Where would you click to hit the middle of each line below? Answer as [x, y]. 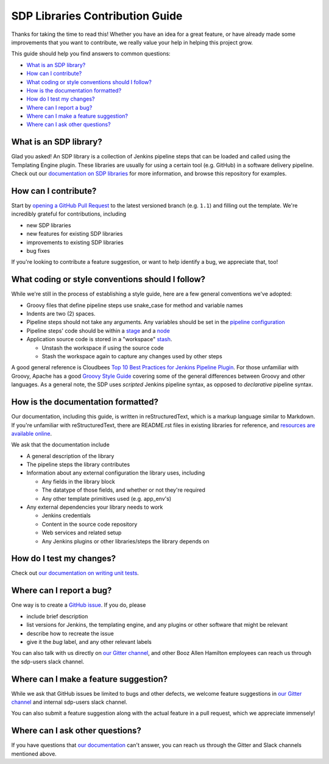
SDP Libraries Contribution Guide [97, 16]
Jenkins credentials [66, 515]
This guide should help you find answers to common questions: [91, 54]
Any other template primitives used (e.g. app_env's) [107, 498]
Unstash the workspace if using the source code [103, 348]
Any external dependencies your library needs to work [95, 507]
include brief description [57, 616]
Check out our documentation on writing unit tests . [75, 573]
